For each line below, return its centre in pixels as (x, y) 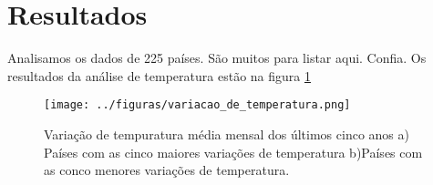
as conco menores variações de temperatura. (167, 170)
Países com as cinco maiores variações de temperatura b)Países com (233, 152)
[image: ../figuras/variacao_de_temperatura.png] (197, 105)
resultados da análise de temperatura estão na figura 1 (159, 75)
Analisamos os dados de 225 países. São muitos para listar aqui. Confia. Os (217, 58)
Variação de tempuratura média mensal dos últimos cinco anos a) (227, 134)
